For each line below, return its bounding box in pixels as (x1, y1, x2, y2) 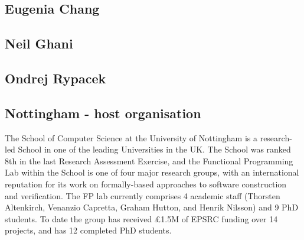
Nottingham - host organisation (5, 103, 201, 122)
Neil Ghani (5, 34, 73, 53)
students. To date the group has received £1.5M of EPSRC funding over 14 (5, 212, 278, 225)
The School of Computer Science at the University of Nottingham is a (5, 131, 257, 144)
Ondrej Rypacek (5, 69, 106, 87)
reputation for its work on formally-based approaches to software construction (5, 177, 287, 190)
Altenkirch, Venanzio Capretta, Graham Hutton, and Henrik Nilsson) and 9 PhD (5, 201, 299, 213)
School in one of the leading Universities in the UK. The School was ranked (18, 143, 291, 155)
